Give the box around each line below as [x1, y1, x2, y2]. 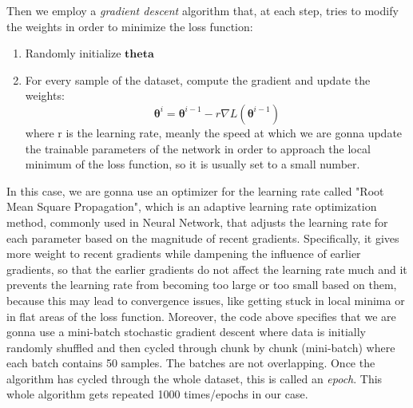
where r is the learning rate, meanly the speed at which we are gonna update [25, 124, 403, 141]
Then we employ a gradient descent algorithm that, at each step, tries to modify [6, 2, 399, 18]
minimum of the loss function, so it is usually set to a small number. [25, 156, 360, 172]
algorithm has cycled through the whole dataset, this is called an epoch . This [6, 370, 383, 386]
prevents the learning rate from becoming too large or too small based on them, [6, 276, 397, 293]
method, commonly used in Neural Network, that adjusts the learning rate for [6, 213, 388, 230]
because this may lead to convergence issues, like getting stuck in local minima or [6, 291, 405, 308]
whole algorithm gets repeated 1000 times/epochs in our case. [6, 386, 308, 402]
